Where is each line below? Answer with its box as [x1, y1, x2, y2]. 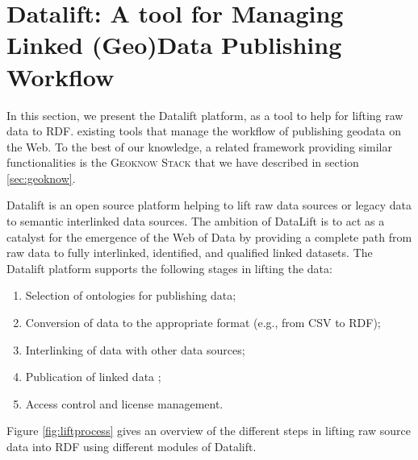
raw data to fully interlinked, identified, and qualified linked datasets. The [6, 244, 373, 261]
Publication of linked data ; [25, 368, 161, 385]
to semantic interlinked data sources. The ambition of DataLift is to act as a [6, 213, 385, 230]
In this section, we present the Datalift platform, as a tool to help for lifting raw [6, 106, 403, 123]
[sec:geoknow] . [6, 169, 76, 186]
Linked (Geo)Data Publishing [6, 28, 342, 61]
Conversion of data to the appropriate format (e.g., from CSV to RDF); [25, 314, 381, 331]
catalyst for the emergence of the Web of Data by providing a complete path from [6, 228, 412, 245]
